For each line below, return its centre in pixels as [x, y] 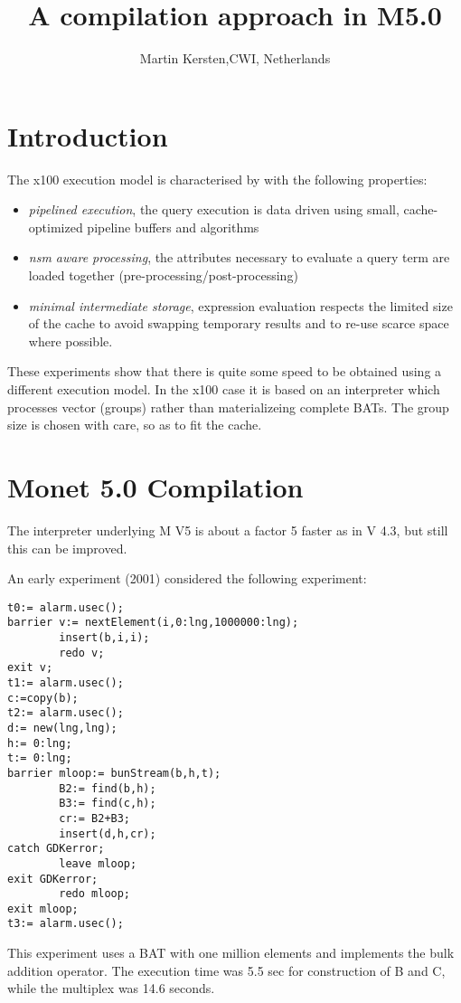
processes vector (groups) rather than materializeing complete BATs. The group [228, 407]
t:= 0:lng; [40, 758]
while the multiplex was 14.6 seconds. [111, 988]
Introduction [88, 135]
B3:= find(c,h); [108, 804]
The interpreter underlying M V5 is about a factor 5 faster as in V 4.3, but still [228, 530]
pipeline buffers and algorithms [173, 227]
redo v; [82, 653]
